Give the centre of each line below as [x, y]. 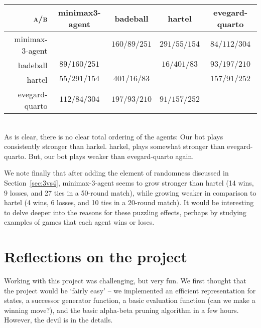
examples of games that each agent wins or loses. [79, 222]
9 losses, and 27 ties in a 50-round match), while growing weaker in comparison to [130, 192]
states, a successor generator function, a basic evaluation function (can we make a [130, 300]
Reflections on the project [96, 257]
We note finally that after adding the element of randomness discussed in [116, 173]
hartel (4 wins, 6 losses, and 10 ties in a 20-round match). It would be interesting [129, 202]
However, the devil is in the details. [58, 320]
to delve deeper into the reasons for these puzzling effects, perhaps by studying [125, 212]
